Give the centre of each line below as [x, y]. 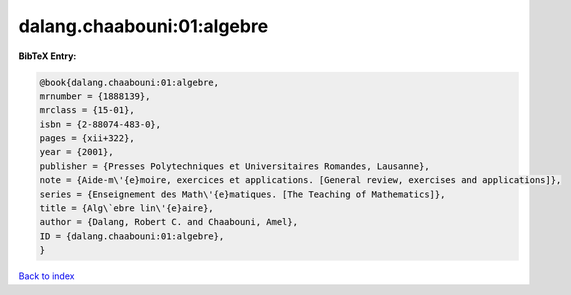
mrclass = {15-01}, [87, 110]
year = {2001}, [76, 152]
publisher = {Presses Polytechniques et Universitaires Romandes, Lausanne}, [234, 166]
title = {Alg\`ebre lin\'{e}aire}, [126, 208]
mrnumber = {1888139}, [95, 96]
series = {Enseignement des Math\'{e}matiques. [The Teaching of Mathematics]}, [242, 194]
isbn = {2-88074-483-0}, [100, 124]
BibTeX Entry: [47, 56]
